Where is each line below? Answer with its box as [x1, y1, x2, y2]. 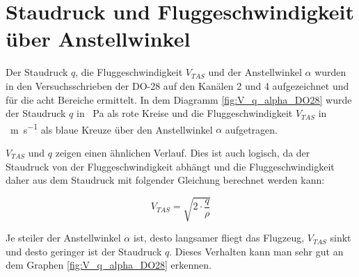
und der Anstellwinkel [208, 65, 302, 79]
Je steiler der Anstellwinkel [6, 230, 121, 245]
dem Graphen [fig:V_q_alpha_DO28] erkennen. [6, 258, 212, 272]
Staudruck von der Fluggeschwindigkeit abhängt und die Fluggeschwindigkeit [6, 159, 335, 173]
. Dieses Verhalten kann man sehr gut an [169, 244, 344, 258]
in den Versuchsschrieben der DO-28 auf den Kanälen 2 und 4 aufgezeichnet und [6, 78, 349, 93]
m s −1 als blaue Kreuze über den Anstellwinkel [10, 120, 213, 136]
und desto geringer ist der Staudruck [6, 244, 162, 258]
